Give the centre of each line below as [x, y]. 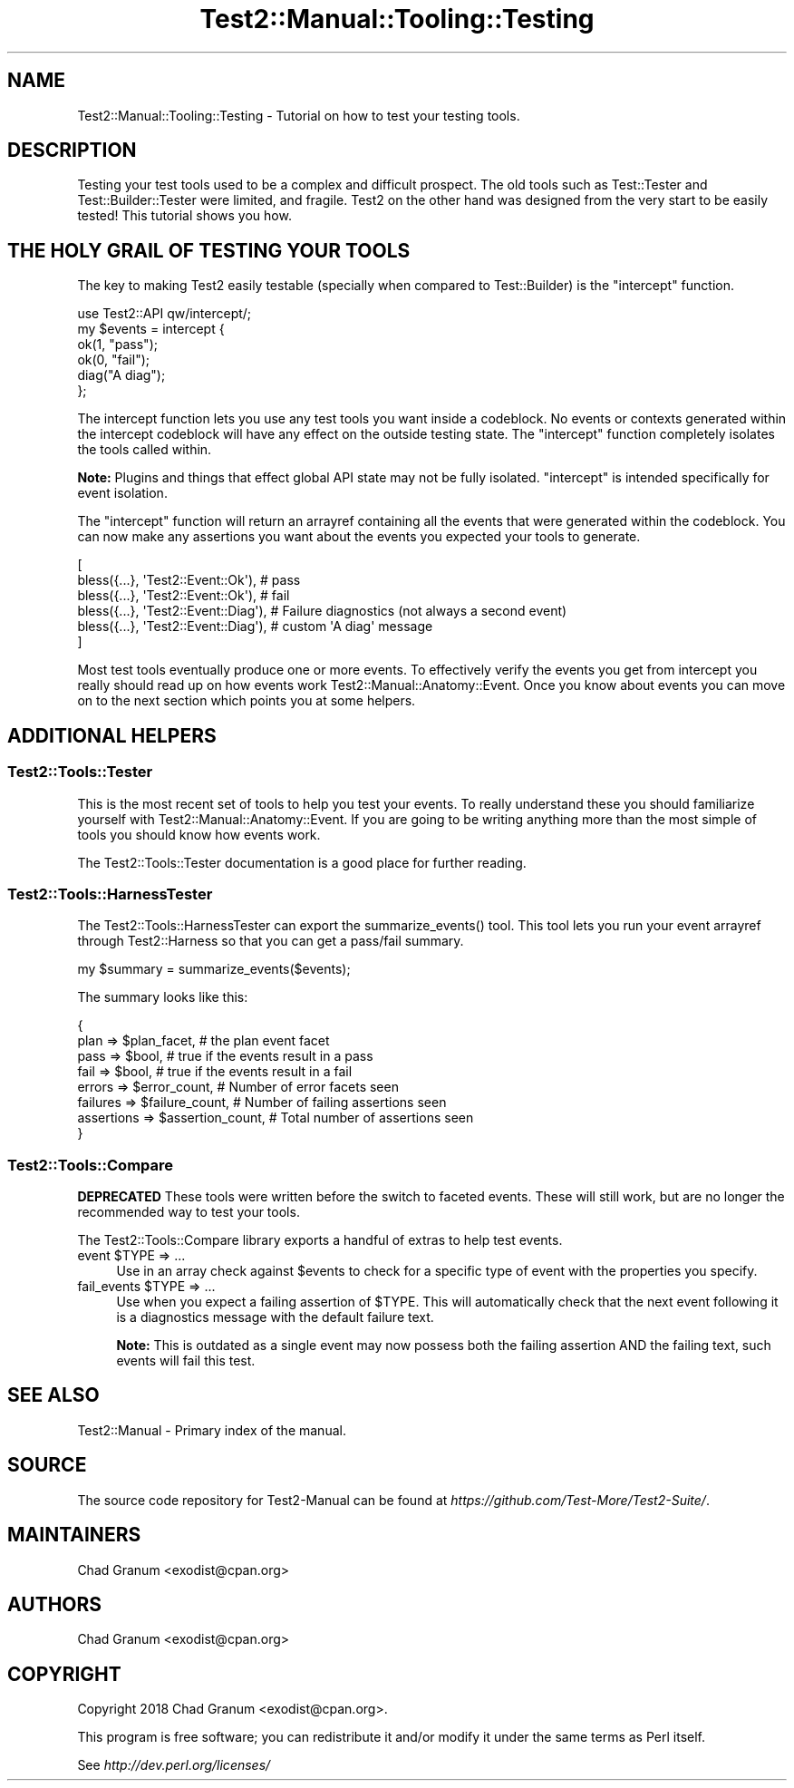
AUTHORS [55, 1604]
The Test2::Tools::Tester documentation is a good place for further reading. [302, 862]
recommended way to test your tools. [189, 1212]
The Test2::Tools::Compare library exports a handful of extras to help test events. [320, 1240]
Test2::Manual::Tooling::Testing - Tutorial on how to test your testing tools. [299, 115]
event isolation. [122, 493]
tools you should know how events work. [199, 834]
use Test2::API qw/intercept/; [165, 314]
